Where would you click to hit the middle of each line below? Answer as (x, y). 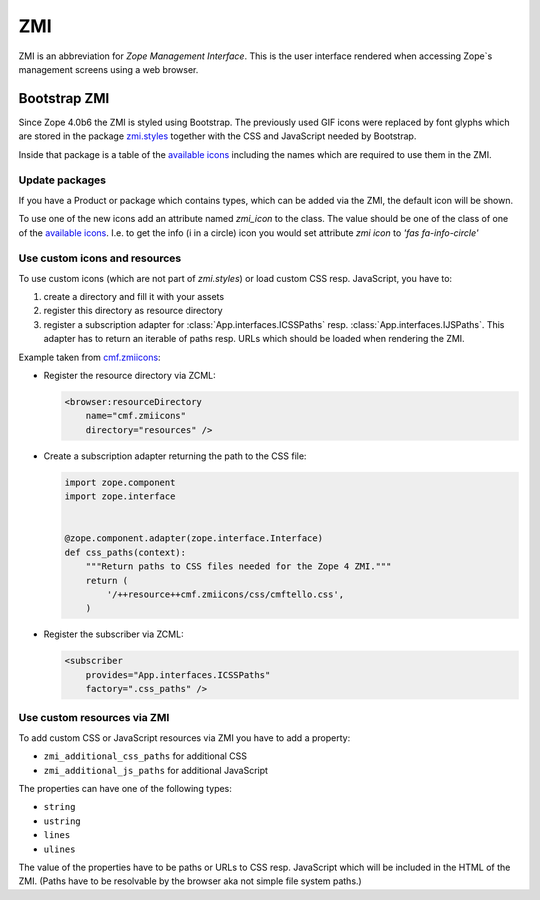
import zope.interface (120, 496)
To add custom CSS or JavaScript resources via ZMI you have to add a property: (184, 737)
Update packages (62, 180)
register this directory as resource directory (133, 311)
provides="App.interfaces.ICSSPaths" (178, 674)
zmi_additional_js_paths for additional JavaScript (156, 770)
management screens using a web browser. (108, 69)
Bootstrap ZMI (64, 98)
